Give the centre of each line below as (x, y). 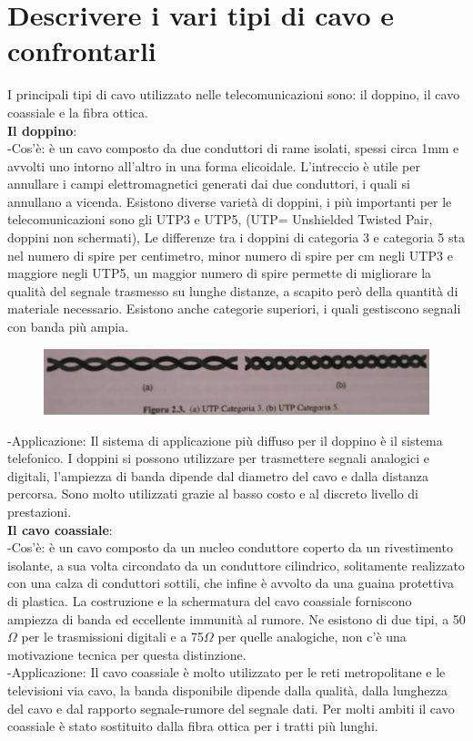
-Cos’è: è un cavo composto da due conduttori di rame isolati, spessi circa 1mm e (233, 148)
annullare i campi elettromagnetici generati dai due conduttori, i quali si (209, 184)
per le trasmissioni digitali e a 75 (113, 637)
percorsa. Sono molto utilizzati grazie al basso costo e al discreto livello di (213, 494)
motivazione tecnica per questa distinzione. (127, 654)
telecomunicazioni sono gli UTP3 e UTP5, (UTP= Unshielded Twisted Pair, (220, 219)
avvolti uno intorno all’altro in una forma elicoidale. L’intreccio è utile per (214, 165)
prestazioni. (40, 512)
